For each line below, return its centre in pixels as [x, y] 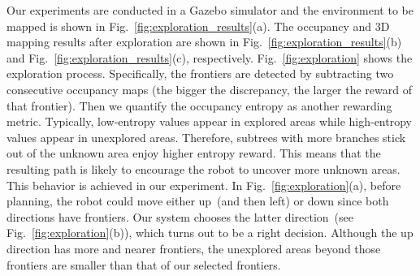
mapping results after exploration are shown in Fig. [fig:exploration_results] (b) [204, 42]
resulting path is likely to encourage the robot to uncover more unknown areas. [204, 168]
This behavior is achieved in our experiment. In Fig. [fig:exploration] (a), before [204, 185]
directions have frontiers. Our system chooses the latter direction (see [180, 216]
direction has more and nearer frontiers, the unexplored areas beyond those [194, 248]
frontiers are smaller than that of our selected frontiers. [144, 264]
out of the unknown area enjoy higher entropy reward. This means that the [194, 153]
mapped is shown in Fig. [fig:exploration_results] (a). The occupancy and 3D [198, 26]
